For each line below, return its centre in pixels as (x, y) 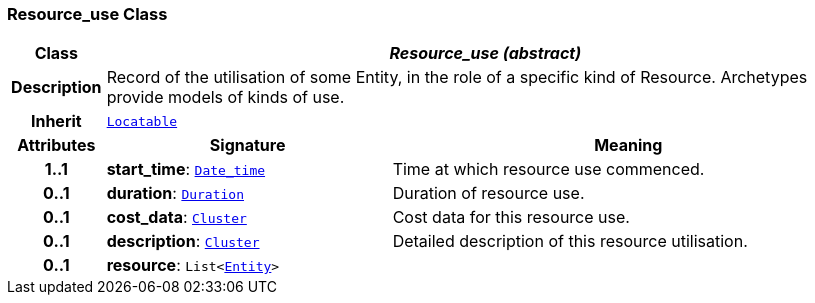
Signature (247, 145)
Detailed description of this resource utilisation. (570, 241)
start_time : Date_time (186, 169)
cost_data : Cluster (176, 217)
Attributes (56, 145)
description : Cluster (183, 241)
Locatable (142, 121)
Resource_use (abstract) (485, 53)
